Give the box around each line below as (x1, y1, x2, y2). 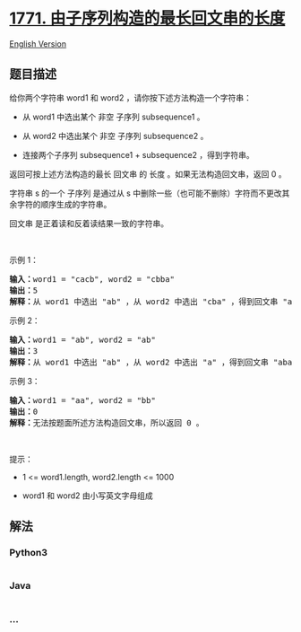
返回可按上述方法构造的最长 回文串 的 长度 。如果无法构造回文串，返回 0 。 (9, 168, 287, 180)
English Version (9, 38, 67, 49)
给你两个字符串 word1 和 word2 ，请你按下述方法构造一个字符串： (9, 92, 253, 103)
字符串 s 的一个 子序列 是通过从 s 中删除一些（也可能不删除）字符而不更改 (9, 188, 282, 198)
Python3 (9, 547, 47, 559)
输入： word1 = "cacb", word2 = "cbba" (9, 274, 175, 284)
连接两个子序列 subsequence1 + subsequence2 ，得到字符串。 (21, 149, 255, 160)
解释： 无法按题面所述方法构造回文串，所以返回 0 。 (9, 417, 204, 427)
